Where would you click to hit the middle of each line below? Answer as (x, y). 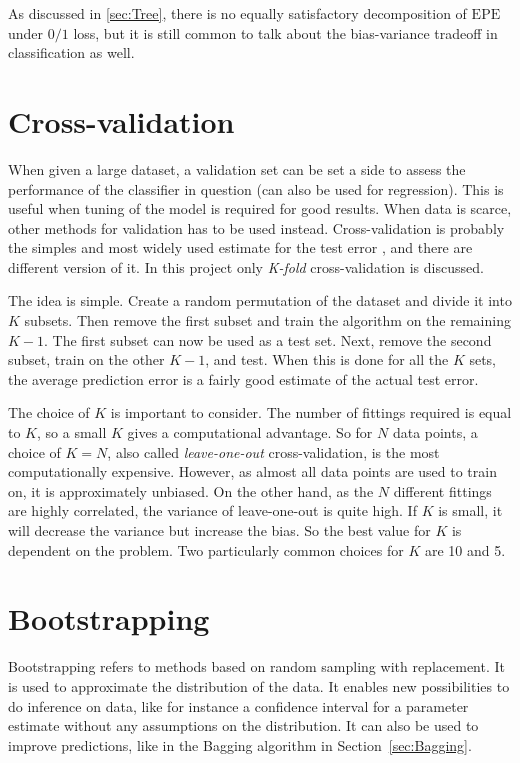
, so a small (72, 432)
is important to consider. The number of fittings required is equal (311, 412)
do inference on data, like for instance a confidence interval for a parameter (238, 705)
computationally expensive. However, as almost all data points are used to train (252, 471)
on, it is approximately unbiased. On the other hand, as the (191, 490)
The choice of (49, 412)
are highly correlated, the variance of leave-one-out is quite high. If (212, 510)
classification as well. (71, 52)
